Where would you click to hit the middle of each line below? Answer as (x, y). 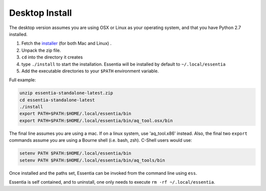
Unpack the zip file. (41, 50)
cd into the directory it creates (52, 57)
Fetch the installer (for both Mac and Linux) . (66, 43)
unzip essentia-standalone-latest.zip (66, 93)
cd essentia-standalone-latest (57, 100)
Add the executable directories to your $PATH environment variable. (90, 71)
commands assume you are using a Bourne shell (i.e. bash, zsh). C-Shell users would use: (100, 140)
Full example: (23, 80)
